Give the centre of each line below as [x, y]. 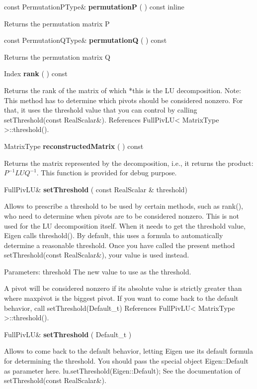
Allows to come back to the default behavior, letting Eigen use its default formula [129, 351]
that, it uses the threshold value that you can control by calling [101, 110]
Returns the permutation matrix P [57, 23]
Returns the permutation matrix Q [57, 57]
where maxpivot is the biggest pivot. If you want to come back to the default [121, 298]
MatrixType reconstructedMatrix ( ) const [74, 146]
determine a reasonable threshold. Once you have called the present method [120, 245]
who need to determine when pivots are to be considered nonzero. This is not [122, 215]
